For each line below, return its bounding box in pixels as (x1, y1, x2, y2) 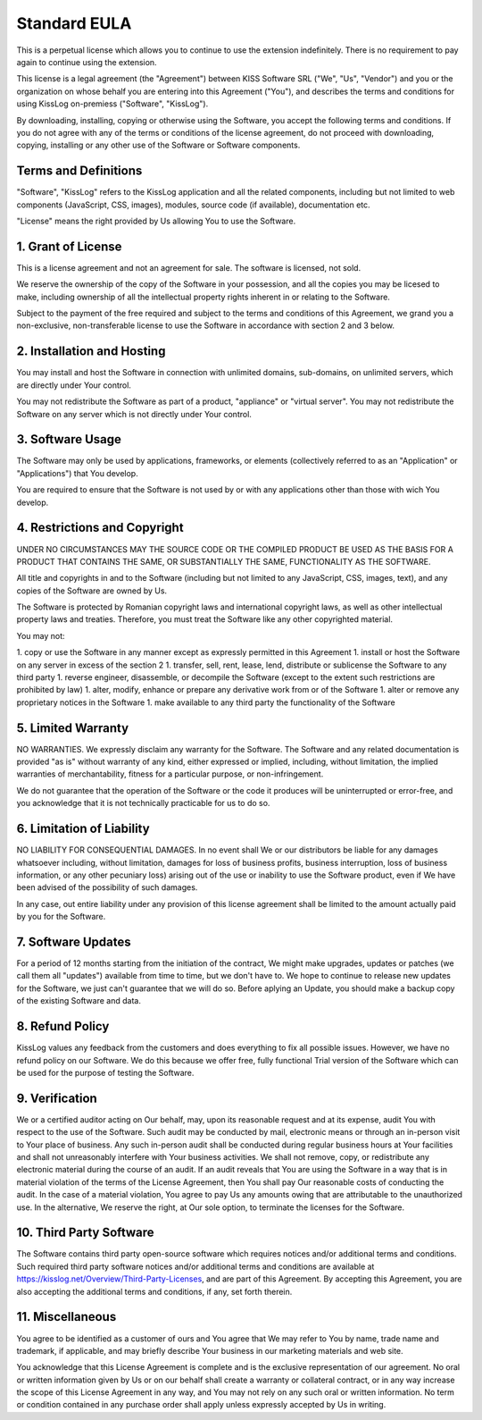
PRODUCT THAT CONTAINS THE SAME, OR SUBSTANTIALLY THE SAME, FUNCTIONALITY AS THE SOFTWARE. (16, 556, 431, 567)
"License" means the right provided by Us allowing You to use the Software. (16, 215, 296, 226)
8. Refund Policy (16, 1019, 110, 1034)
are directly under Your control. (16, 380, 131, 391)
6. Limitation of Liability (16, 821, 151, 836)
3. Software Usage (16, 432, 122, 447)
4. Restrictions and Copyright (16, 520, 184, 535)
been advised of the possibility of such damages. (16, 882, 198, 893)
